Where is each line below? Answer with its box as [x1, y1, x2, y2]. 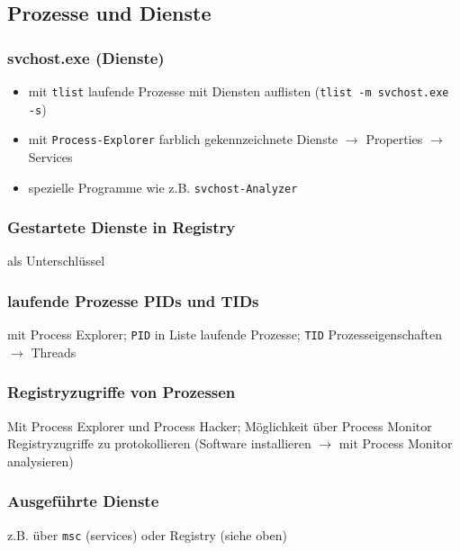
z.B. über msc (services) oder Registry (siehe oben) [7, 525, 287, 544]
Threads [31, 342, 77, 361]
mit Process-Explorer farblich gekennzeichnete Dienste [28, 130, 338, 149]
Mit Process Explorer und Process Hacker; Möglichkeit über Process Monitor [7, 416, 432, 435]
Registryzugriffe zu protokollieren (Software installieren [7, 434, 311, 453]
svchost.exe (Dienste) [7, 46, 165, 68]
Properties [365, 130, 423, 149]
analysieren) [7, 451, 74, 470]
